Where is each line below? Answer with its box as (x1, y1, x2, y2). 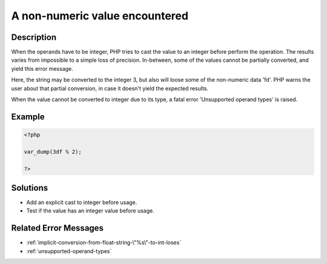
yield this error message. (11, 65, 74, 72)
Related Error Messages (11, 223, 104, 233)
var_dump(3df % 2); (24, 148, 82, 155)
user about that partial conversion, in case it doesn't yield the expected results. (11, 85, 209, 92)
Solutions (11, 182, 48, 193)
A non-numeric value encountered (11, 9, 189, 22)
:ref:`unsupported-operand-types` (26, 247, 112, 254)
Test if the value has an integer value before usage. (26, 207, 154, 214)
